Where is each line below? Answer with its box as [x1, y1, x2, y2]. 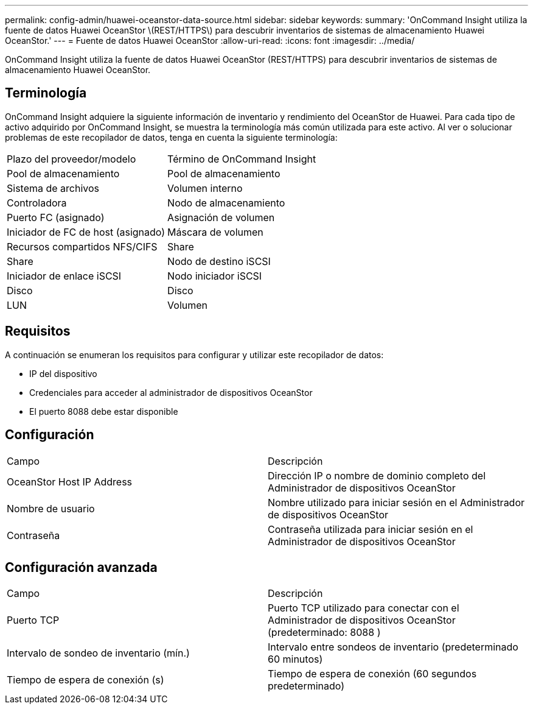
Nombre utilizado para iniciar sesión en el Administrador [268, 496, 525, 509]
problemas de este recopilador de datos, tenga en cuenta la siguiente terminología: [5, 132, 338, 143]
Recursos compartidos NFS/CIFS [7, 240, 158, 253]
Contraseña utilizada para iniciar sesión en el [268, 523, 473, 535]
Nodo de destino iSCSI [167, 255, 271, 267]
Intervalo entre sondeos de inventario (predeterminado [268, 641, 518, 654]
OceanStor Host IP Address [7, 475, 133, 488]
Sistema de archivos [7, 182, 100, 194]
